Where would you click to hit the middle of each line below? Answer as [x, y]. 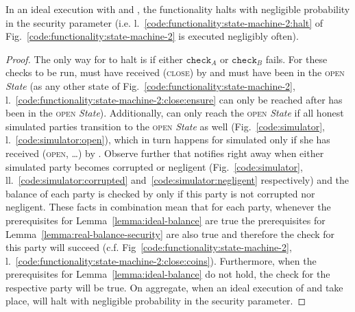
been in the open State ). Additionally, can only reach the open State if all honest [175, 113]
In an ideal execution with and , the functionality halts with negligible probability [178, 9]
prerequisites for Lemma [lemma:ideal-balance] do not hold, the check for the [168, 274]
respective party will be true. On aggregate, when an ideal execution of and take [174, 287]
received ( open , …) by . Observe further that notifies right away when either [165, 153]
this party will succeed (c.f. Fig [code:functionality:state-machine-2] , [149, 247]
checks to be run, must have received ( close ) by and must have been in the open [175, 72]
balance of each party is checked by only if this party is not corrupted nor [160, 193]
